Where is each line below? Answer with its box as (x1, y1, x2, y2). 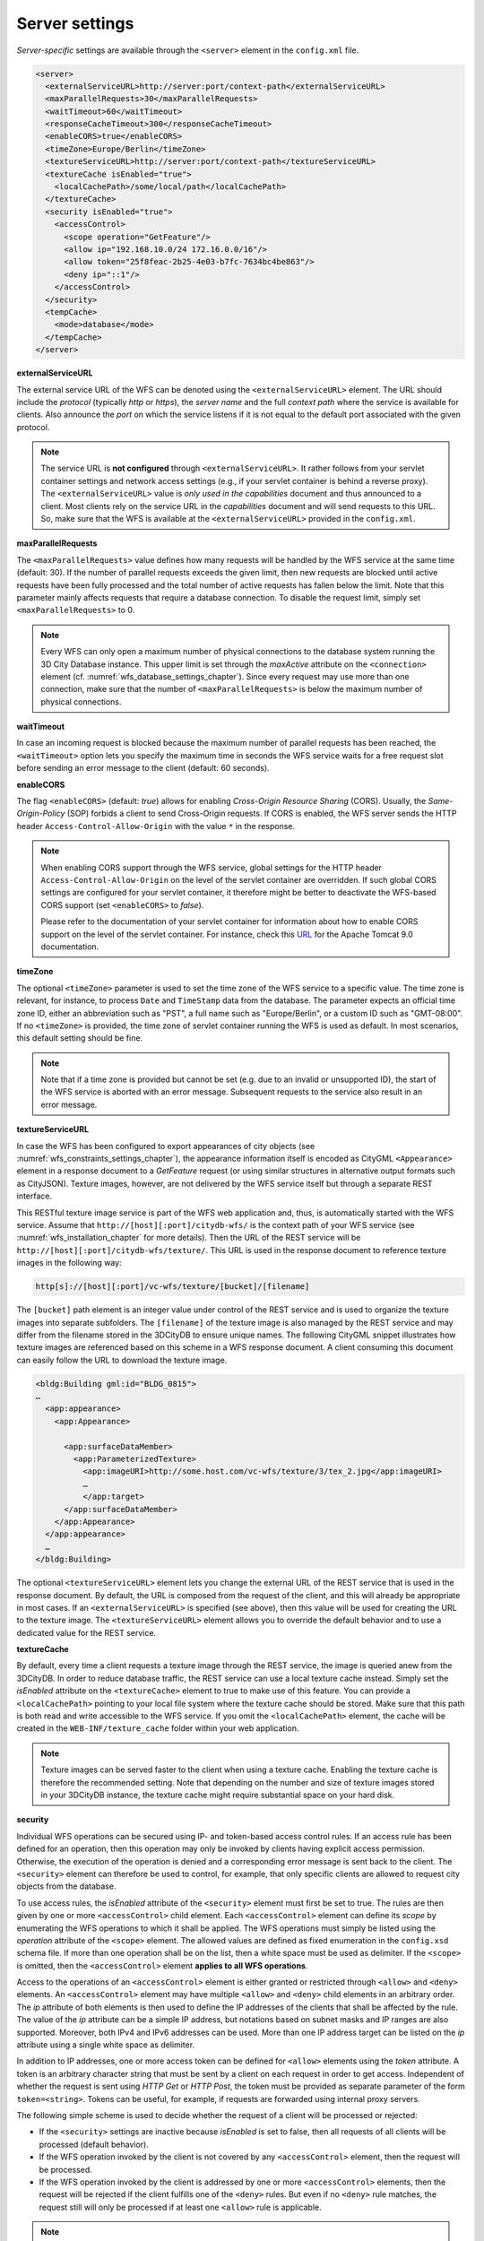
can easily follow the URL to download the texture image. (16, 1354, 228, 1365)
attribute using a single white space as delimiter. (16, 2039, 195, 2050)
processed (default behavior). (39, 2139, 150, 2150)
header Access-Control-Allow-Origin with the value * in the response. (16, 820, 296, 831)
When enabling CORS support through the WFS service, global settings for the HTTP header (40, 861, 383, 873)
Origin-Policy (16, 808, 65, 819)
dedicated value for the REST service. (16, 1627, 157, 1638)
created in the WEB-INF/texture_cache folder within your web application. (16, 1723, 299, 1734)
